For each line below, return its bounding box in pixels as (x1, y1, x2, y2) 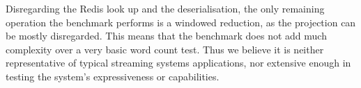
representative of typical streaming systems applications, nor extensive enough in (6, 55, 351, 70)
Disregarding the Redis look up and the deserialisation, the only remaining (6, 1, 325, 15)
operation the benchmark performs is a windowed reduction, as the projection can (6, 15, 356, 29)
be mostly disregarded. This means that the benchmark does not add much (6, 28, 327, 43)
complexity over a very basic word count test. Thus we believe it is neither (6, 42, 324, 56)
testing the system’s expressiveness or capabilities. (6, 69, 220, 83)
